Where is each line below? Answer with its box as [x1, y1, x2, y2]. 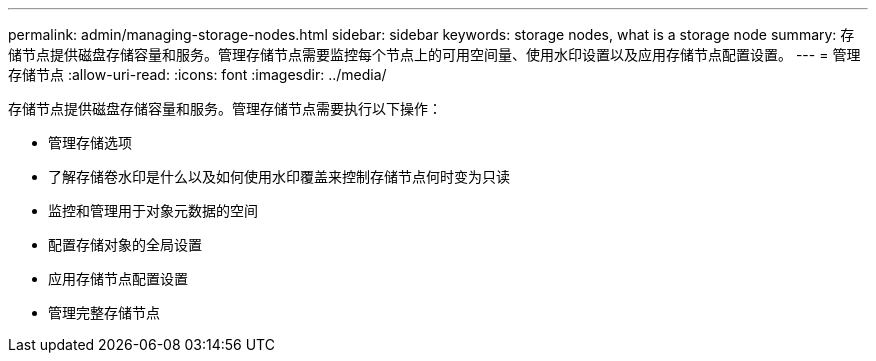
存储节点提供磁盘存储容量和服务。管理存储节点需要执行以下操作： [8, 100, 442, 117]
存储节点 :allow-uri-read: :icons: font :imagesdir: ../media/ [8, 66, 387, 83]
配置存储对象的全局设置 [48, 236, 202, 253]
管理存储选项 [48, 134, 132, 151]
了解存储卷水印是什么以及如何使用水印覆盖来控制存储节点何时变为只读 [48, 168, 510, 185]
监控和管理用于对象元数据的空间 [48, 202, 258, 219]
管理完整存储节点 [48, 304, 160, 321]
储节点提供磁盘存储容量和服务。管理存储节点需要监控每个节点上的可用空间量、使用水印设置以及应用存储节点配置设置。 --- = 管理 [8, 46, 861, 63]
